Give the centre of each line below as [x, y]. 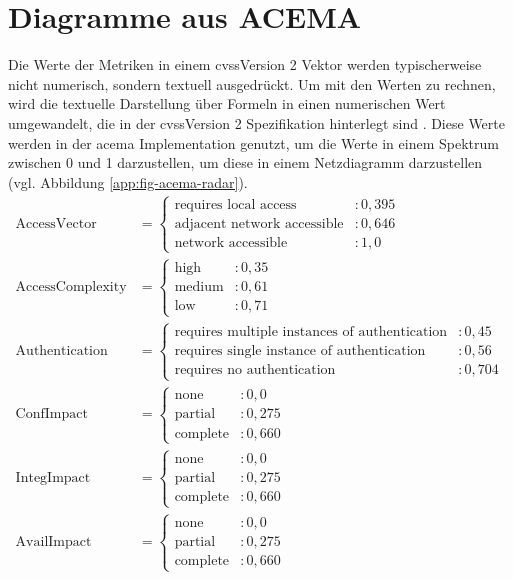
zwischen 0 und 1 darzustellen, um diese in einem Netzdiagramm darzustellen [245, 162]
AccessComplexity [71, 287]
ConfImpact [51, 414]
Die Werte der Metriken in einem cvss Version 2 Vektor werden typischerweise [245, 64]
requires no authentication [255, 369]
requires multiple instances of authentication [311, 331]
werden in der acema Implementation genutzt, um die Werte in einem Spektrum [253, 142]
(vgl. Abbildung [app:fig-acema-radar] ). [128, 181]
